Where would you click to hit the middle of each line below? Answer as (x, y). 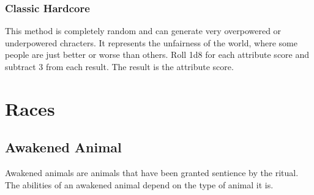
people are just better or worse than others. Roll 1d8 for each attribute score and (157, 55)
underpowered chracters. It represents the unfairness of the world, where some (151, 42)
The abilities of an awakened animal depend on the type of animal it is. (139, 184)
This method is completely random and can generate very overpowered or (143, 31)
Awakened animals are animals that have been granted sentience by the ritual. (152, 173)
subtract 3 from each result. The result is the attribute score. (119, 66)
